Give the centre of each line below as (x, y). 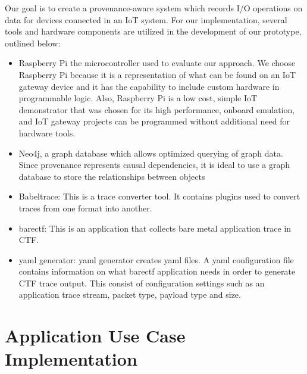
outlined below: (33, 43)
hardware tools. (47, 133)
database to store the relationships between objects (112, 176)
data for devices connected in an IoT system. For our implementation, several (146, 19)
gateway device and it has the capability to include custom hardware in (149, 86)
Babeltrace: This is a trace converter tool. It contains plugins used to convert (159, 196)
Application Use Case (95, 336)
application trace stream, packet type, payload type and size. (130, 294)
